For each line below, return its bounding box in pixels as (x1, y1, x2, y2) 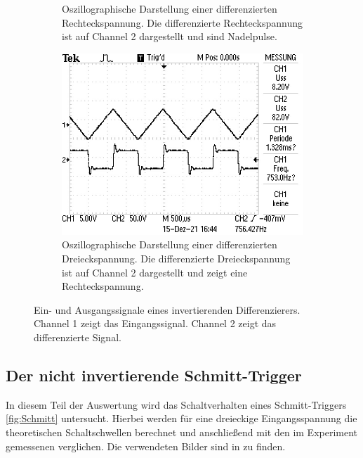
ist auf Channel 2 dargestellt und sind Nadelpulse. (62, 29, 277, 44)
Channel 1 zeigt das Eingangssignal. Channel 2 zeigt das (34, 316, 277, 331)
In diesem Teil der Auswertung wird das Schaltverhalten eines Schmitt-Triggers (6, 397, 347, 412)
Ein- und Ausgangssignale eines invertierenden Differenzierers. (34, 302, 301, 317)
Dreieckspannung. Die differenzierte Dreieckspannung (62, 250, 291, 265)
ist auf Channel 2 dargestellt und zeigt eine (62, 265, 248, 279)
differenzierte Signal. (34, 329, 121, 344)
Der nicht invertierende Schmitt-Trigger (6, 364, 302, 386)
